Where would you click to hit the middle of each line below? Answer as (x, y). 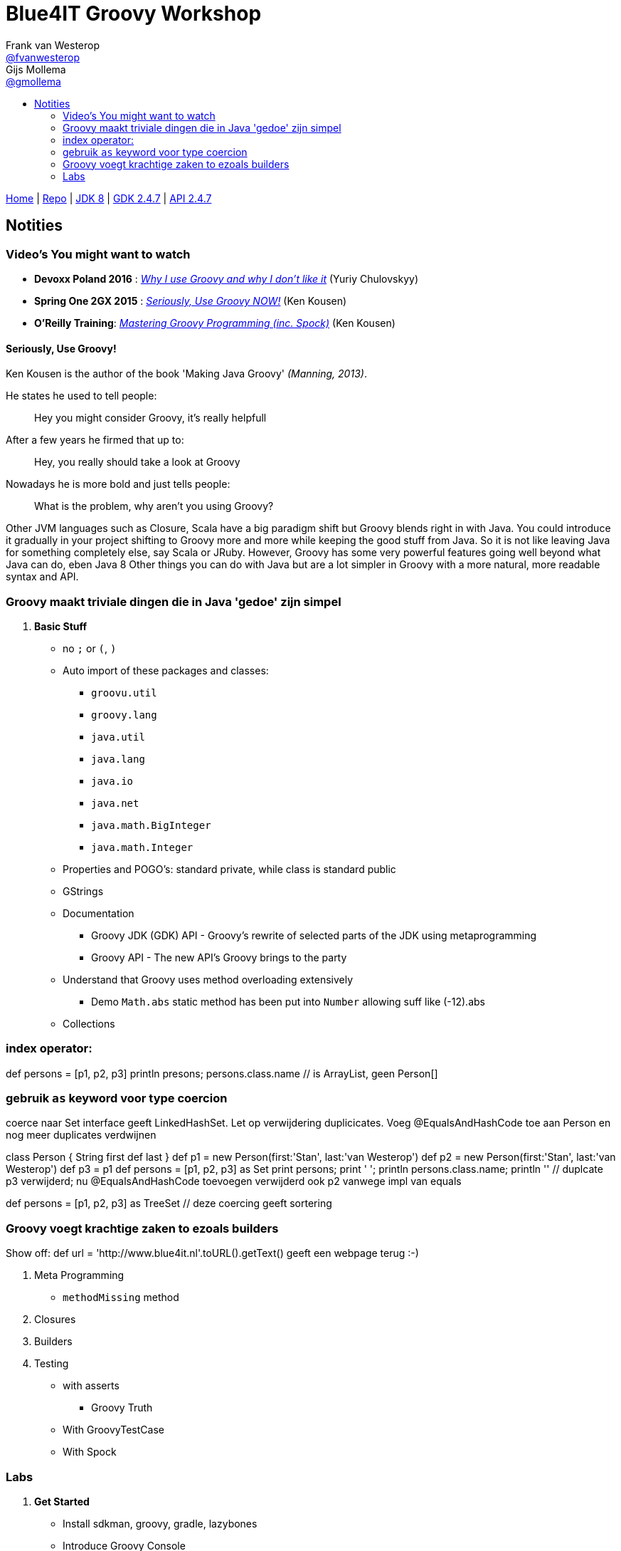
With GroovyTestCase (113, 1430)
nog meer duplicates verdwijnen (81, 1135)
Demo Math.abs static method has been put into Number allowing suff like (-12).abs (288, 1001)
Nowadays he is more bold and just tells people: (118, 484)
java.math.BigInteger (151, 825)
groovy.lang (124, 715)
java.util (118, 737)
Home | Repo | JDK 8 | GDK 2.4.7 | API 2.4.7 (109, 198)
